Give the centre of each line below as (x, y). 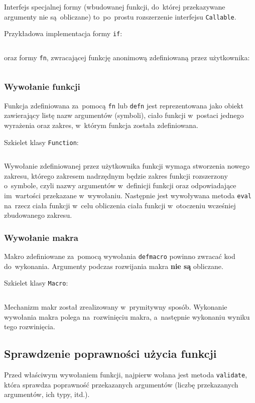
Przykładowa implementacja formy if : (63, 33)
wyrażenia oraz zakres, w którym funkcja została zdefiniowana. (101, 125)
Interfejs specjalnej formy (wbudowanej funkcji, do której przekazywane (115, 7)
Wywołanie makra (41, 237)
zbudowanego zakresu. (38, 215)
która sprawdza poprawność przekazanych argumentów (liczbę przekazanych (121, 384)
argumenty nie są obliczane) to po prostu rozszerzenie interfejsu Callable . (120, 16)
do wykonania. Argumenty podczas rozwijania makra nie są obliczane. (114, 266)
